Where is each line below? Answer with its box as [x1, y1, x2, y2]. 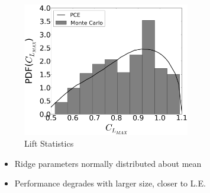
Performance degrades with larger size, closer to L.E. [14, 177, 206, 189]
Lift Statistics [24, 137, 74, 149]
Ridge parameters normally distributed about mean [14, 157, 202, 169]
